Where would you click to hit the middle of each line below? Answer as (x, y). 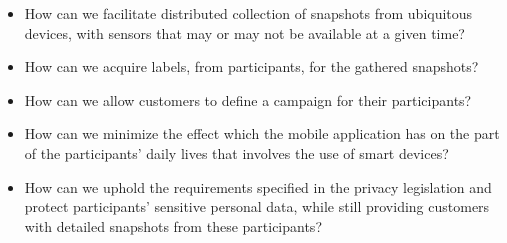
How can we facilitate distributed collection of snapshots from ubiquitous (248, 13)
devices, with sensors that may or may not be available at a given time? (244, 32)
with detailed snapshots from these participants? (173, 225)
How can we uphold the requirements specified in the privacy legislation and (258, 186)
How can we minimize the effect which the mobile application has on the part (262, 133)
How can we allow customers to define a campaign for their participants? (248, 99)
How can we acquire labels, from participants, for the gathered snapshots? (251, 66)
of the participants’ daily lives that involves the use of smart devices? (236, 152)
